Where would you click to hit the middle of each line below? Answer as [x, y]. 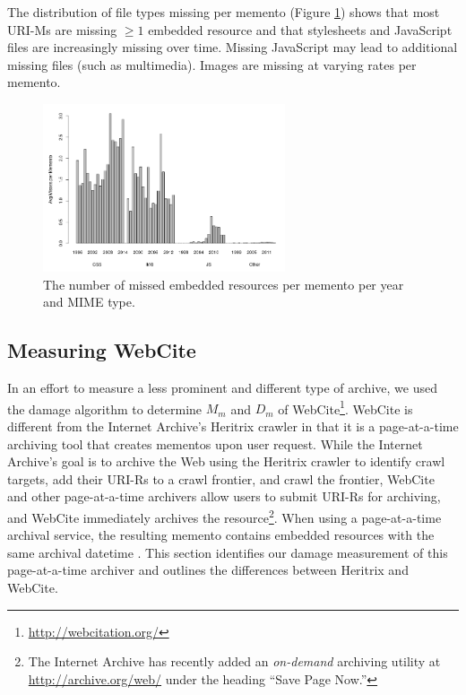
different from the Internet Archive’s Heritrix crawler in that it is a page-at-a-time [233, 426]
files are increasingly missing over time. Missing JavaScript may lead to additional [233, 47]
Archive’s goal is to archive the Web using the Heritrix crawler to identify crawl [226, 461]
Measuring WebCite [102, 350]
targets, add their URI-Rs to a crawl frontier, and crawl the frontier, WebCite [221, 478]
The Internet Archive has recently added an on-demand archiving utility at [234, 661]
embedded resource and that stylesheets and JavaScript [300, 29]
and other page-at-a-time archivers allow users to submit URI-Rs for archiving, [224, 496]
